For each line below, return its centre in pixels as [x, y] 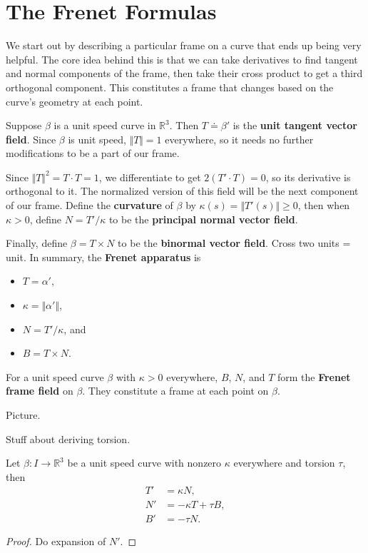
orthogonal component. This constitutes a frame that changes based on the [170, 87]
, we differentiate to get [150, 177]
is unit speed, [97, 139]
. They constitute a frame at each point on [175, 391]
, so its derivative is [308, 177]
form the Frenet [314, 376]
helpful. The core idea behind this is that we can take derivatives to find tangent [182, 59]
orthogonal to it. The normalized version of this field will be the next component [182, 191]
